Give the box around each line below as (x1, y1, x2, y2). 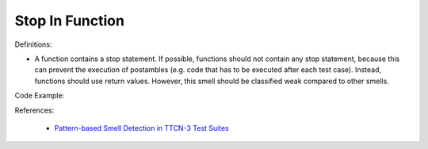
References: (14, 105, 55, 115)
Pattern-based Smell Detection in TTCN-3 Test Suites (54, 123, 229, 132)
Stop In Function (14, 12, 124, 29)
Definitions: (14, 40, 52, 49)
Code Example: (14, 91, 65, 101)
